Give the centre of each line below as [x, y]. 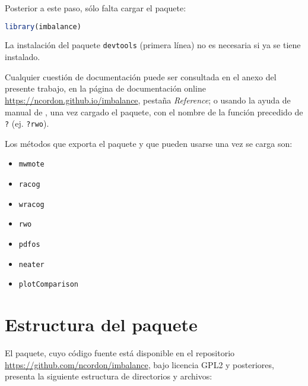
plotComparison [49, 285]
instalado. [23, 57]
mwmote [31, 164]
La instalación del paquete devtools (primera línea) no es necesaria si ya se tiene [153, 45]
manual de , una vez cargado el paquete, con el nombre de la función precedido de [154, 112]
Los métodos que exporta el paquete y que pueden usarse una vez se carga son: [149, 143]
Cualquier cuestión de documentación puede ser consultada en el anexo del [141, 76]
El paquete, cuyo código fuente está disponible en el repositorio [120, 353]
